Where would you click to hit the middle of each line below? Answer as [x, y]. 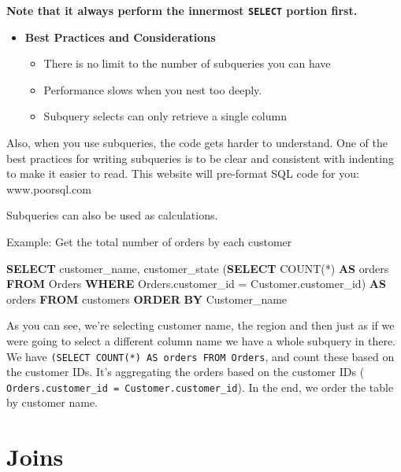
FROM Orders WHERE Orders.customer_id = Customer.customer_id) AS [196, 284]
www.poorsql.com [49, 188]
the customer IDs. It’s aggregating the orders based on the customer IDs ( [186, 372]
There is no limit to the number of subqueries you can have [187, 63]
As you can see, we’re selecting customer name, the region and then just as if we [200, 325]
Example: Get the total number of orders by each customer [149, 242]
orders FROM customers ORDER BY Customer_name [147, 299]
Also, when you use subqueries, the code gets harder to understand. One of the [197, 143]
